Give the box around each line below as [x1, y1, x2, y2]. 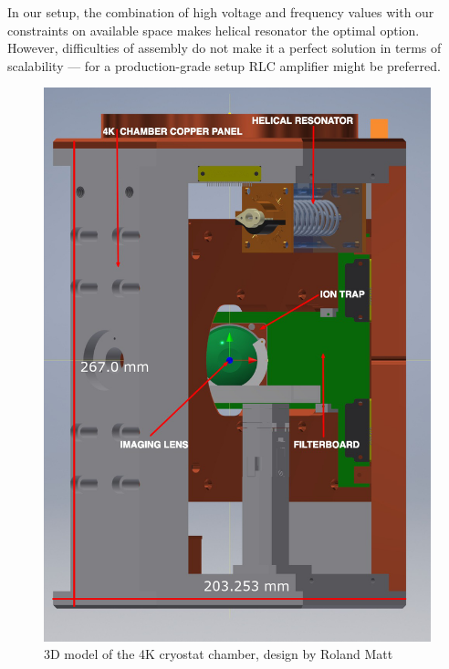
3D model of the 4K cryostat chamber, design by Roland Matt [44, 644, 393, 664]
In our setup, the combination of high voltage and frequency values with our [7, 3, 434, 21]
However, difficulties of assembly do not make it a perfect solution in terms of [7, 38, 442, 57]
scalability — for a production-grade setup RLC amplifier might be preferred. [7, 56, 441, 75]
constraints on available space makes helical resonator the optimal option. [7, 20, 420, 39]
